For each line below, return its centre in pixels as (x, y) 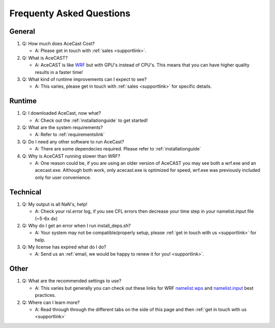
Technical (25, 192)
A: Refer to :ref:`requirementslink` (70, 135)
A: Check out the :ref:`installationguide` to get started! (91, 120)
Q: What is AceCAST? (45, 58)
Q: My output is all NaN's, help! (55, 204)
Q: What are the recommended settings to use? (72, 281)
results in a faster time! (59, 72)
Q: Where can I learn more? (51, 302)
